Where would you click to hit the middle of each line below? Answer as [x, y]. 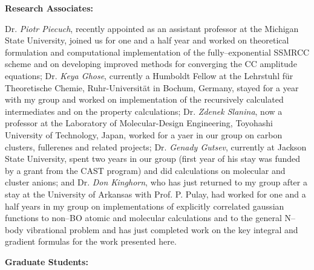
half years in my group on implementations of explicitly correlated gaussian [145, 206]
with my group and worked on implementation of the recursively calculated [144, 99]
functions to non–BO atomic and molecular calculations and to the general [143, 218]
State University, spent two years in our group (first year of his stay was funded [153, 159]
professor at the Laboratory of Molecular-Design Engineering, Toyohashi [139, 123]
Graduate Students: [47, 261]
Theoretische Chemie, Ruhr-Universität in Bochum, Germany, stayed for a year [152, 87]
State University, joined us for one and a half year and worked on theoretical [147, 40]
